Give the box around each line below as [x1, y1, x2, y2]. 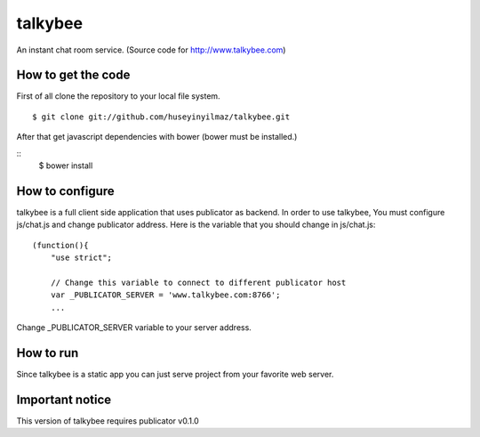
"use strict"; [50, 253, 113, 263]
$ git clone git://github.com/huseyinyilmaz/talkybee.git [32, 111, 291, 122]
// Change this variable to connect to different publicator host [50, 277, 347, 287]
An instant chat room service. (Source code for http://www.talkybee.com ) [16, 45, 286, 55]
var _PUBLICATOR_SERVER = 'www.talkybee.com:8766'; [50, 290, 281, 300]
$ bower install [38, 160, 93, 171]
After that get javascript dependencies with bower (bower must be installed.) [16, 132, 298, 142]
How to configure [16, 183, 115, 198]
